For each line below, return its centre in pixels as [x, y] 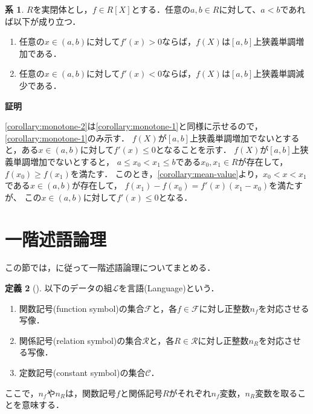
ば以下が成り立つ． [43, 21]
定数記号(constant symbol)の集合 [82, 372]
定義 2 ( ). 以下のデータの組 [59, 288]
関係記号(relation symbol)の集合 [81, 340]
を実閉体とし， [63, 9]
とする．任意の [161, 9]
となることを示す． [193, 150]
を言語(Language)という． [169, 288]
